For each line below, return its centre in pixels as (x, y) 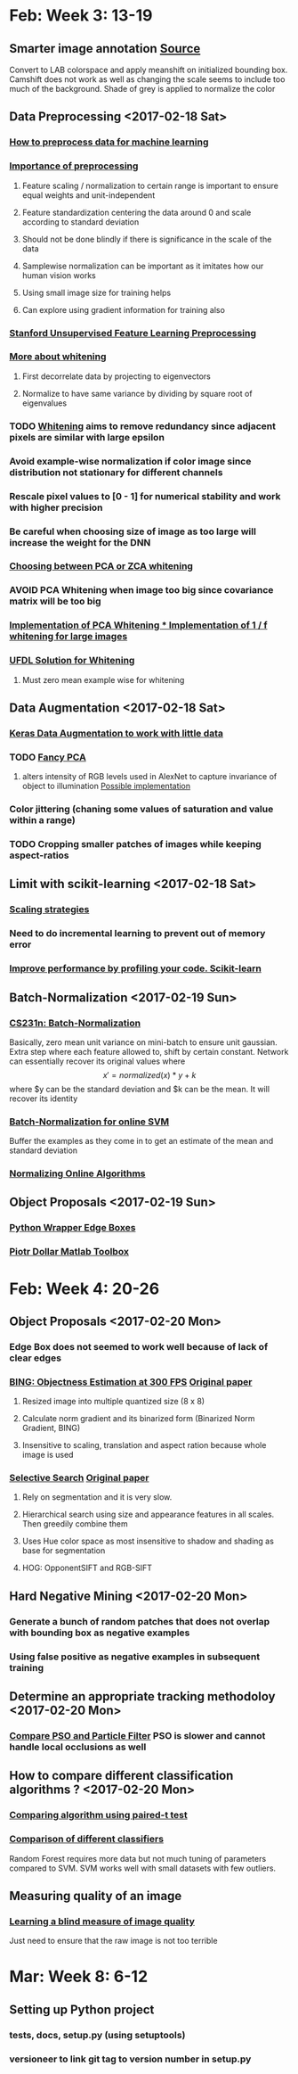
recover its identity (44, 1099)
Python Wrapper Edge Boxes (72, 1228)
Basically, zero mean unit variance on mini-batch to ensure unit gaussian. (143, 1042)
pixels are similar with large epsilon (87, 437)
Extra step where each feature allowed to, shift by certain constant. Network (149, 1051)
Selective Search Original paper (79, 1478)
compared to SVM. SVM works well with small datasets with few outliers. (143, 1868)
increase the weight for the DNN (80, 542)
